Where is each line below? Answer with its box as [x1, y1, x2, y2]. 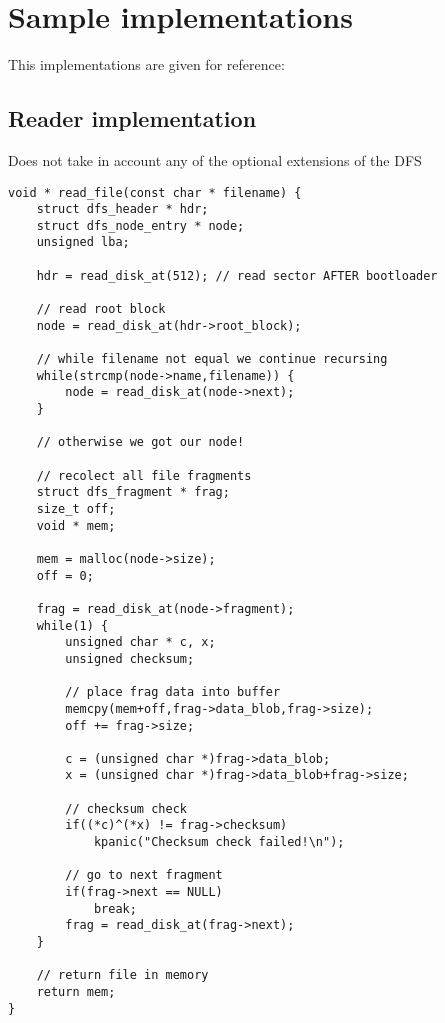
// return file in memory [36, 968, 209, 983]
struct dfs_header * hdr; [36, 202, 209, 217]
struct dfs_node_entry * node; [36, 218, 245, 233]
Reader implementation [8, 103, 257, 134]
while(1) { [36, 618, 109, 633]
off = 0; [36, 568, 94, 583]
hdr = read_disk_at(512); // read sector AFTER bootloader [36, 268, 438, 283]
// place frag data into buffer [65, 685, 281, 700]
